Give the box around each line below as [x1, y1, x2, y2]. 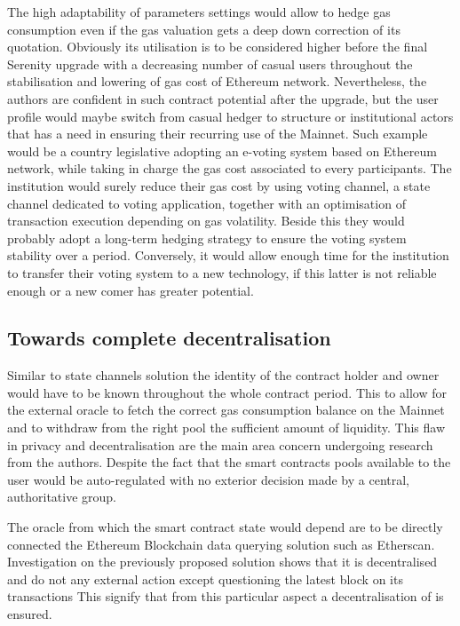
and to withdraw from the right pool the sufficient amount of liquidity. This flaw [7, 418, 446, 437]
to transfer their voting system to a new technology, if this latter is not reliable [7, 263, 437, 281]
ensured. [7, 605, 52, 623]
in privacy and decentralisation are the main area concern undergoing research [7, 435, 433, 454]
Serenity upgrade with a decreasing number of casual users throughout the [7, 54, 413, 73]
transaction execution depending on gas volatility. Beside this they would [7, 211, 405, 230]
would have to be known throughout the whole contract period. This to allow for [7, 383, 447, 401]
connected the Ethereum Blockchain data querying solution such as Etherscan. [7, 535, 435, 553]
